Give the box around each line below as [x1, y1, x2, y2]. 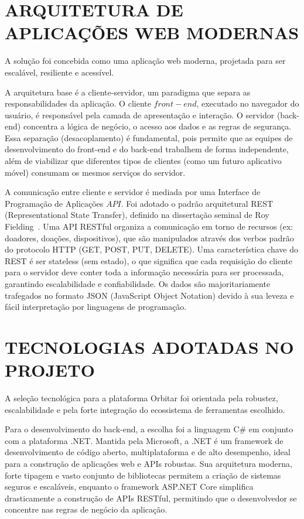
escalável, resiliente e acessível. [5, 66, 114, 78]
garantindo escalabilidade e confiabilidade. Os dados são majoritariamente [5, 278, 271, 289]
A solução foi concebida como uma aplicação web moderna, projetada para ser [5, 54, 286, 67]
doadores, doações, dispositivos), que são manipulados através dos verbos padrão [5, 231, 294, 244]
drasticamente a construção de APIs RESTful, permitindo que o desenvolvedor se [5, 491, 297, 504]
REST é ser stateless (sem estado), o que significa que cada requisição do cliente [5, 254, 292, 267]
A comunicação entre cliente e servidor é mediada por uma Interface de [5, 186, 261, 198]
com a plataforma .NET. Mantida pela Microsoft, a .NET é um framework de [5, 434, 283, 446]
